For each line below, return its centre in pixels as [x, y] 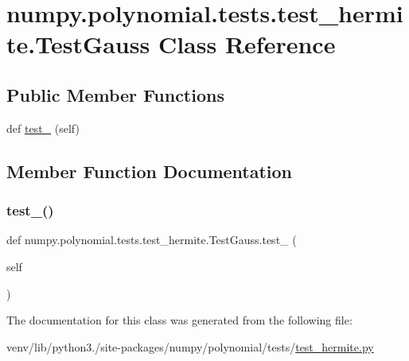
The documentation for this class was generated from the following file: [179, 320]
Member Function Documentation [150, 171]
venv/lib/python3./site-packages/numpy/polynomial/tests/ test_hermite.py [190, 346]
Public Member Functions [115, 94]
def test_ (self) [43, 128]
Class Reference [247, 44]
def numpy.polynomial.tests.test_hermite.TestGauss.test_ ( [152, 240]
